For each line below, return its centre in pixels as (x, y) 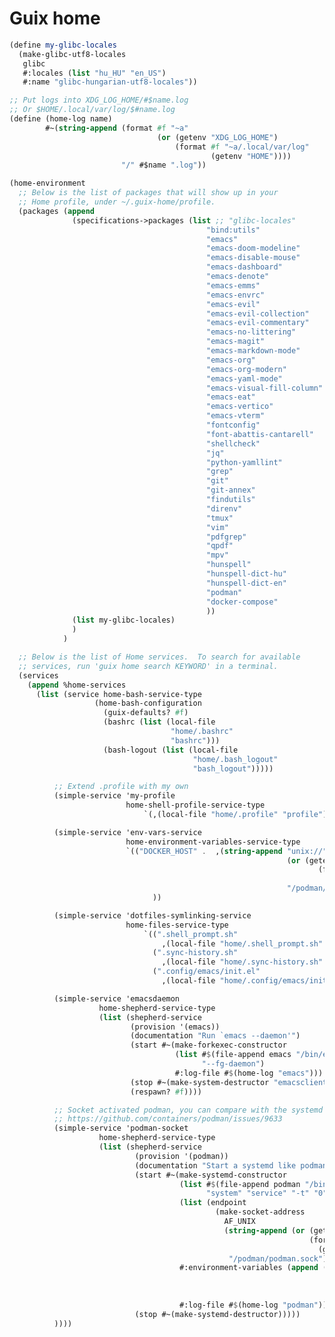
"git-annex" (231, 490)
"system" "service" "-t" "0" (267, 1193)
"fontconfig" (233, 425)
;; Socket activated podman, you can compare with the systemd (188, 1110)
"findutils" (231, 500)
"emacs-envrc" (236, 295)
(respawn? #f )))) (166, 1092)
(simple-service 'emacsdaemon (117, 998)
